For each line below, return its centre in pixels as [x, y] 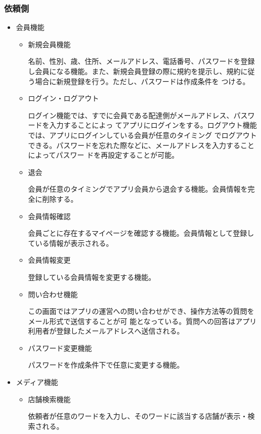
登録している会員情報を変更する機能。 [92, 277]
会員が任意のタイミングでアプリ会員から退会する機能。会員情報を [138, 189]
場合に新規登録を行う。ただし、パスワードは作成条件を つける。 [142, 81]
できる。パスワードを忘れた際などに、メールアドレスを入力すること [141, 145]
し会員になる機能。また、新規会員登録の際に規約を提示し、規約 [134, 71]
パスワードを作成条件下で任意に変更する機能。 [106, 365]
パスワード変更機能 [60, 348]
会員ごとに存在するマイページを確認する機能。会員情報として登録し [141, 233]
